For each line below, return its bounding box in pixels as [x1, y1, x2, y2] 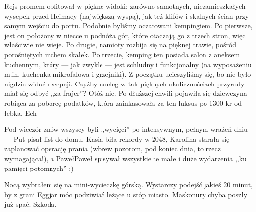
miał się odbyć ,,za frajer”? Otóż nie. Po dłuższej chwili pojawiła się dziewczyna [4, 88, 247, 98]
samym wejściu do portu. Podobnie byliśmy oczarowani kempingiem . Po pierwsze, [4, 20, 253, 31]
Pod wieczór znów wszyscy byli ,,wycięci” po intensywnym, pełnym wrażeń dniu [4, 124, 248, 134]
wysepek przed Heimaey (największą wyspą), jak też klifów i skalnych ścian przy [4, 10, 249, 21]
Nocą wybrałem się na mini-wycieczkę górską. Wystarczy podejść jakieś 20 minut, [4, 179, 253, 190]
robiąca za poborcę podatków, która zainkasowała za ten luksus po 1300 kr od [4, 97, 242, 108]
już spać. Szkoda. [4, 199, 57, 209]
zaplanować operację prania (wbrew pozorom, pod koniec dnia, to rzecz [4, 143, 221, 154]
